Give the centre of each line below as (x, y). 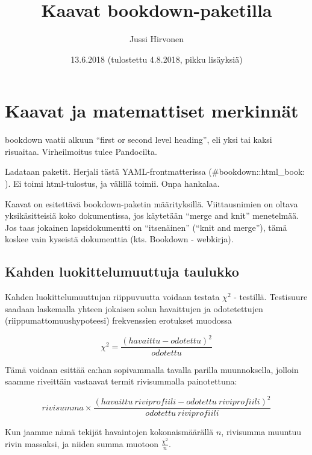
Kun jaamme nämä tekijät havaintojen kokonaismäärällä (109, 432)
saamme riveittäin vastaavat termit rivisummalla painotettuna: (121, 381)
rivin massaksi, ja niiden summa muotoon (82, 443)
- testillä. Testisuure (271, 297)
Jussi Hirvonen (157, 39)
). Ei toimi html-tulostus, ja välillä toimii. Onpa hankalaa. (112, 184)
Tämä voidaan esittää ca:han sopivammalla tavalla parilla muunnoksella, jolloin (152, 369)
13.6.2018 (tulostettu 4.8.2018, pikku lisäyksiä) (157, 59)
